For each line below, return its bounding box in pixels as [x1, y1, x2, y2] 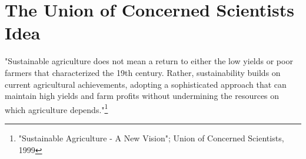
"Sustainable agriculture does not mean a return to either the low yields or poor [5, 55, 293, 67]
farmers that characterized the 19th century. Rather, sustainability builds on [5, 66, 281, 78]
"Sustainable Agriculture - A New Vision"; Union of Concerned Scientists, [18, 131, 284, 144]
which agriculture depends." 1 [5, 101, 108, 115]
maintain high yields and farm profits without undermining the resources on [5, 90, 280, 102]
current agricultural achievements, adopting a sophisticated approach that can [5, 78, 287, 90]
